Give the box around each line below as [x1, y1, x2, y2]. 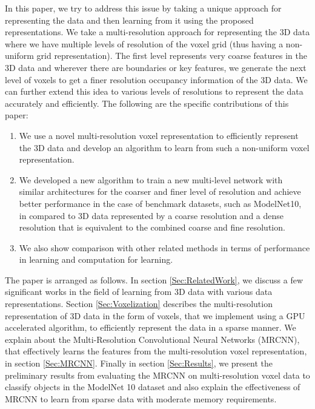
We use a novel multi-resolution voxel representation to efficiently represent [19, 129, 299, 141]
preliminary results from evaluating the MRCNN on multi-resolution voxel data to [5, 368, 310, 381]
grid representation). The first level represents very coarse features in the [36, 49, 307, 62]
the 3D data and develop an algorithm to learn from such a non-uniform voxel [19, 141, 310, 154]
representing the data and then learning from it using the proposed [5, 13, 254, 26]
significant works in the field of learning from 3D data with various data [5, 285, 273, 298]
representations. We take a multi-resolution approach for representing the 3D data [5, 25, 310, 38]
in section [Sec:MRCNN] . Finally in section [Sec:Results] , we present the [5, 357, 273, 370]
